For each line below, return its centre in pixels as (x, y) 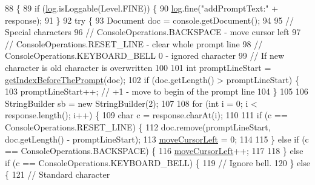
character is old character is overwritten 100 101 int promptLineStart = (138, 67)
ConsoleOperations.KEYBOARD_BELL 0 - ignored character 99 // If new (145, 55)
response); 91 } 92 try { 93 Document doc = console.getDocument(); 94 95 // (150, 20)
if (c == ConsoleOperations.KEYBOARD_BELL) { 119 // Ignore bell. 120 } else (157, 162)
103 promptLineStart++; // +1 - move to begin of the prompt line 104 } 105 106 (157, 91)
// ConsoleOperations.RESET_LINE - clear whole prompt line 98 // (134, 43)
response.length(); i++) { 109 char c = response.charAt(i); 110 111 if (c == (146, 115)
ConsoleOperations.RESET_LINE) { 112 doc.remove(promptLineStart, (138, 126)
